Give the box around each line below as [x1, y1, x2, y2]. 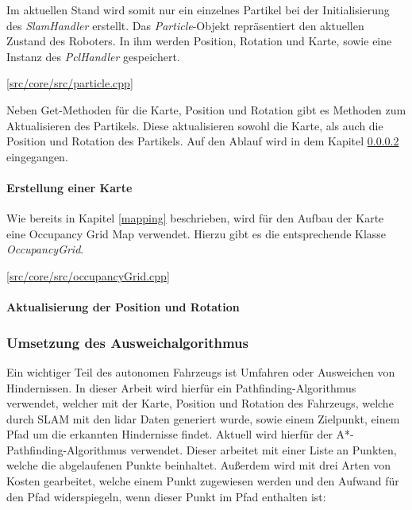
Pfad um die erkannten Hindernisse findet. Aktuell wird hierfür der [6, 426, 333, 442]
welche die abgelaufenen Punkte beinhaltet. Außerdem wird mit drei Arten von [6, 457, 391, 473]
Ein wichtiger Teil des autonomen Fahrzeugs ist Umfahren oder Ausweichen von [6, 363, 395, 380]
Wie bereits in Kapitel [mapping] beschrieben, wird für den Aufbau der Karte [6, 210, 384, 226]
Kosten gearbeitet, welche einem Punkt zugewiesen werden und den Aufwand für [6, 473, 399, 489]
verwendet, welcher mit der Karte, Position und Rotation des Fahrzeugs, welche [6, 395, 394, 411]
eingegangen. [6, 148, 68, 164]
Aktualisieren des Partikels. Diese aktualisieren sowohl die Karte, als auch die [6, 117, 383, 133]
